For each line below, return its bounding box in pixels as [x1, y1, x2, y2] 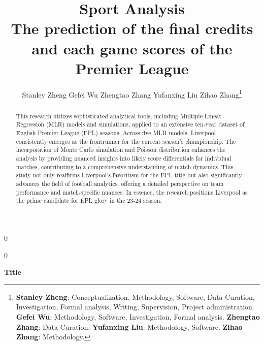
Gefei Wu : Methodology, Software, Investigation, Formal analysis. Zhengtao [16, 311, 260, 322]
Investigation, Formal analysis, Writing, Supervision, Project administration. [16, 301, 254, 312]
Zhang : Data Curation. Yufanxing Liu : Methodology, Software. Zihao [16, 321, 243, 332]
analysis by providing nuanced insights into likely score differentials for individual [16, 154, 232, 163]
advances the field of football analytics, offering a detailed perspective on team [16, 179, 224, 187]
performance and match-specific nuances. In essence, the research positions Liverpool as [16, 187, 248, 196]
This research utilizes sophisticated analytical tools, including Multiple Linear [16, 111, 222, 120]
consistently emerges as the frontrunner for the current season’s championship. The [16, 137, 236, 145]
